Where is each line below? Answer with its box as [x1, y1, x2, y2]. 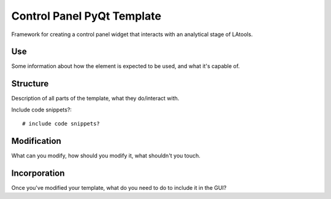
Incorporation [11, 168, 65, 178]
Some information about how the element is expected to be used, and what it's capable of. [11, 62, 240, 70]
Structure [11, 78, 49, 89]
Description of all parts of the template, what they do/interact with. [11, 95, 180, 102]
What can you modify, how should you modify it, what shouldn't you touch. [11, 152, 200, 159]
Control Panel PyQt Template [11, 9, 162, 23]
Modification [11, 135, 61, 146]
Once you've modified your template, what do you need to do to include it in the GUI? [11, 184, 227, 191]
